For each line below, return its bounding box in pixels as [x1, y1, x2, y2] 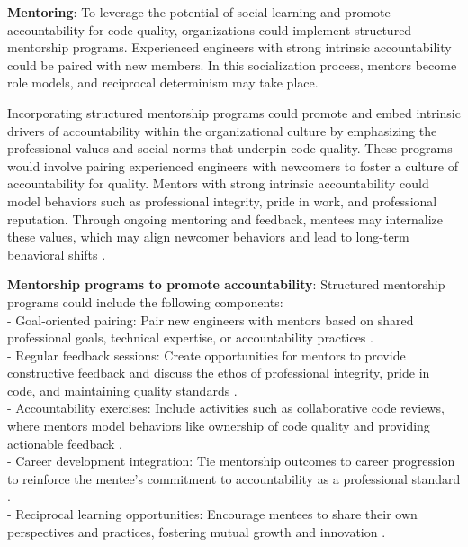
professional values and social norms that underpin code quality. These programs [7, 139, 453, 158]
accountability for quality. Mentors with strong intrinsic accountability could [7, 174, 429, 193]
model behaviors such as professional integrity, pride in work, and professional [7, 191, 437, 210]
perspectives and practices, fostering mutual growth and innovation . [7, 522, 386, 541]
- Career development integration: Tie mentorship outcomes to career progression [7, 451, 455, 470]
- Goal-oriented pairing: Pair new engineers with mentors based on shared [7, 310, 414, 329]
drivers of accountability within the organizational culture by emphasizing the [7, 121, 437, 140]
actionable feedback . [7, 433, 122, 452]
